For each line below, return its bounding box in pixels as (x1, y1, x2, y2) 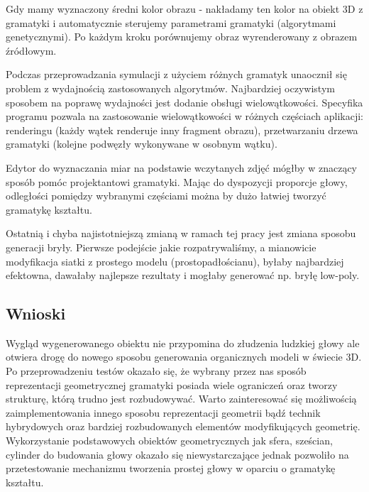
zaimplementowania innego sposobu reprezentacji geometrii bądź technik (6, 405, 321, 420)
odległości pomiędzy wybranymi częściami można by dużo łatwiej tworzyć (6, 188, 326, 203)
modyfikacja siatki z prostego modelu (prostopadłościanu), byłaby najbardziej (6, 253, 344, 268)
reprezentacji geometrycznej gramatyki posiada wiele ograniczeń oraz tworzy (6, 377, 338, 392)
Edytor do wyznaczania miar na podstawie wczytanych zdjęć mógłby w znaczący (6, 160, 358, 175)
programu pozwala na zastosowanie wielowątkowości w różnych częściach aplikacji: (6, 109, 363, 124)
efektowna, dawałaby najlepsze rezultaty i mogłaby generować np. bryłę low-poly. (6, 268, 360, 283)
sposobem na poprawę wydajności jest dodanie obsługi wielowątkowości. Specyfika (6, 94, 363, 109)
